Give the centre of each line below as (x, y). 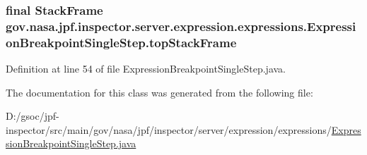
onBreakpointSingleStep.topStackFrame (121, 42)
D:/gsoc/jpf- (33, 116)
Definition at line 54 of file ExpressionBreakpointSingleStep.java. (146, 69)
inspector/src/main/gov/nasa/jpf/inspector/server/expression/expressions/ (169, 129)
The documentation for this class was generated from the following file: (159, 92)
